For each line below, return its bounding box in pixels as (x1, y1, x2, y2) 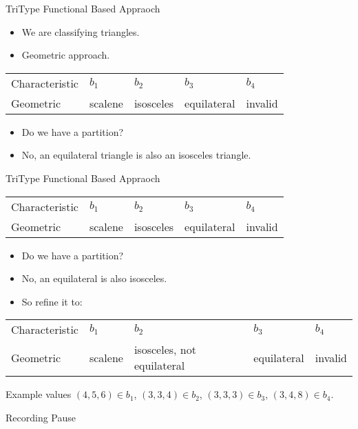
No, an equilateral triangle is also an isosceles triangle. (21, 148, 251, 162)
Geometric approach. (21, 48, 110, 62)
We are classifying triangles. (21, 24, 140, 39)
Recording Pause (6, 410, 76, 424)
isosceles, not (134, 341, 196, 358)
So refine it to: (21, 294, 83, 308)
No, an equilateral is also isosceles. (21, 271, 167, 286)
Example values (6, 387, 72, 401)
